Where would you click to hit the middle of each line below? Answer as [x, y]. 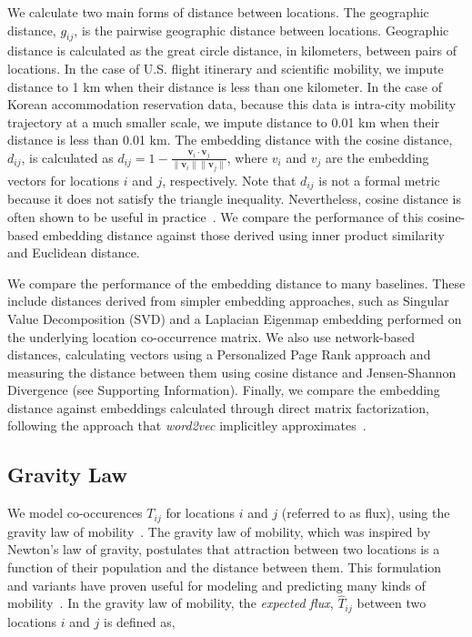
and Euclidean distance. [74, 253]
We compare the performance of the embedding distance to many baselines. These [236, 283]
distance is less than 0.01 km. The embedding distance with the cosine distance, [230, 140]
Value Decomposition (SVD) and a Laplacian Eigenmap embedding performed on [235, 318]
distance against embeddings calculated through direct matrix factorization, [218, 407]
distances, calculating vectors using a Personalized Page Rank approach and [219, 354]
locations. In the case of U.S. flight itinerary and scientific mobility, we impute [226, 68]
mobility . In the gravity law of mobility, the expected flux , [171, 603]
